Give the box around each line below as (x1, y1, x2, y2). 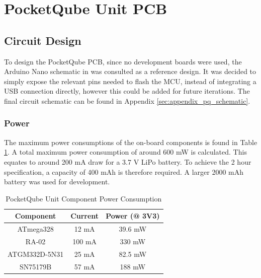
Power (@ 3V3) (106, 211, 160, 221)
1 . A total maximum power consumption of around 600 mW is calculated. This (4, 147, 247, 157)
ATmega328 (17, 224, 54, 234)
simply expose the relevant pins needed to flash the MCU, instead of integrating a (4, 76, 256, 86)
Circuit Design (4, 32, 81, 48)
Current (70, 211, 99, 221)
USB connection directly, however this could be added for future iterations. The (4, 86, 250, 96)
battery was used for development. (4, 176, 110, 187)
